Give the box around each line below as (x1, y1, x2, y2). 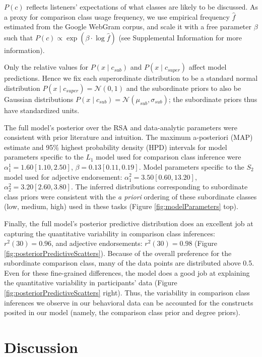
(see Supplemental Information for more (118, 32, 242, 42)
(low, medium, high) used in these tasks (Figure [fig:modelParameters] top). (4, 201, 238, 212)
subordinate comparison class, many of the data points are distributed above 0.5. (4, 258, 254, 268)
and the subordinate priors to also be (126, 82, 241, 93)
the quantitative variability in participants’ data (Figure (4, 277, 177, 288)
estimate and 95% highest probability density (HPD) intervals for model (4, 141, 227, 152)
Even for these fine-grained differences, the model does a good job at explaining (4, 267, 250, 278)
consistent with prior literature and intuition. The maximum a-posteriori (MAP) (4, 132, 253, 142)
